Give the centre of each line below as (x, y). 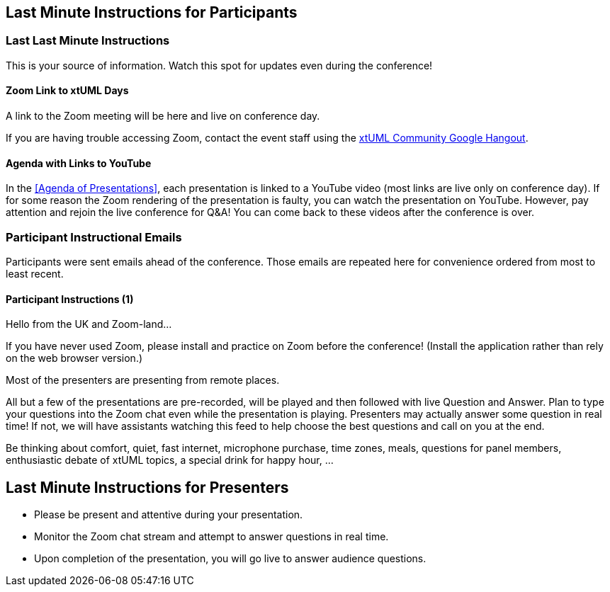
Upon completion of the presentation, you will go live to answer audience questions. (230, 559)
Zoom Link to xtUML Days (67, 91)
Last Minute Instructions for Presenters (147, 487)
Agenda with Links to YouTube (79, 163)
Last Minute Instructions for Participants (152, 12)
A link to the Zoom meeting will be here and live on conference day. (163, 116)
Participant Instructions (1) (70, 299)
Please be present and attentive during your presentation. (169, 515)
